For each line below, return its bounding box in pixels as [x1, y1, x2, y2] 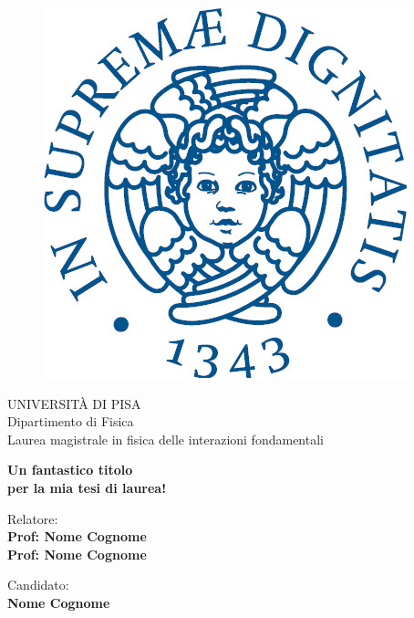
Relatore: [7, 508, 58, 528]
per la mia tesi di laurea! [7, 477, 167, 497]
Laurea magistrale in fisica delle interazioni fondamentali [7, 429, 324, 448]
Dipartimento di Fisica [7, 412, 134, 431]
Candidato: [7, 575, 69, 594]
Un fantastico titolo [7, 460, 133, 479]
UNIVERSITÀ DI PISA [7, 393, 141, 413]
